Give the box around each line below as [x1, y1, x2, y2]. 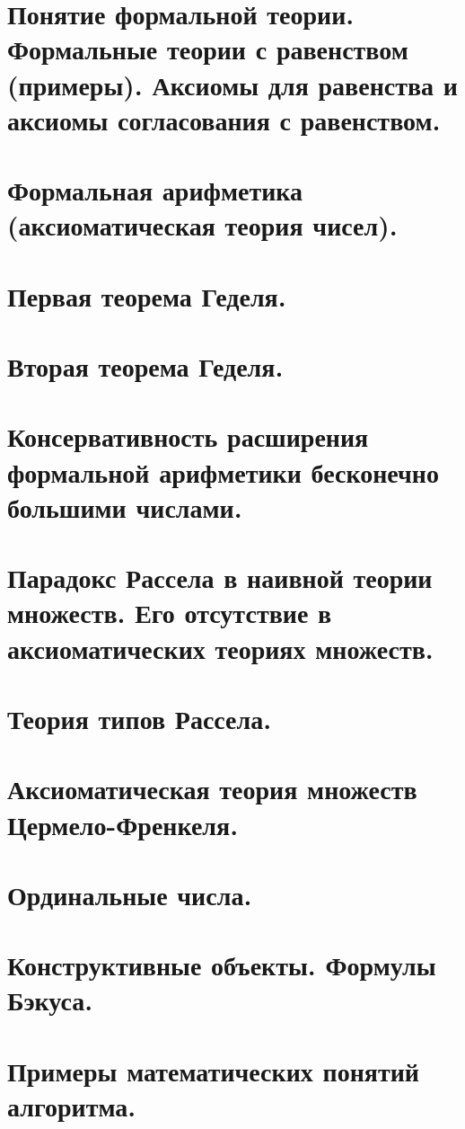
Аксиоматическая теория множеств [7, 770, 417, 807]
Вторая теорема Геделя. [7, 348, 284, 385]
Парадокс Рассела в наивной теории [7, 559, 433, 596]
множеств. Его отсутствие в [7, 594, 332, 631]
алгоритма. [7, 1088, 136, 1124]
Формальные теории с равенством [7, 31, 408, 67]
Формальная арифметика [7, 172, 303, 209]
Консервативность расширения [7, 418, 369, 455]
